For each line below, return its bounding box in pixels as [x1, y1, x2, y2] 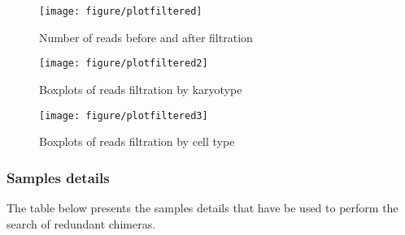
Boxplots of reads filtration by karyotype [39, 80, 242, 97]
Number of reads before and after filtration [39, 28, 253, 45]
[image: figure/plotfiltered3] [39, 109, 208, 122]
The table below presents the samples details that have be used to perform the [7, 199, 398, 216]
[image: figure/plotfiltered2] [39, 58, 208, 70]
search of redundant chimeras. [7, 215, 156, 232]
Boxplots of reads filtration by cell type [39, 133, 235, 150]
